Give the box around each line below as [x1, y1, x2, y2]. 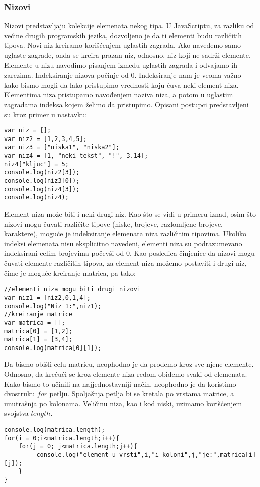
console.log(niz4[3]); [4, 185, 80, 193]
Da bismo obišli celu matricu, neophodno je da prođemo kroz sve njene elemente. [4, 359, 254, 369]
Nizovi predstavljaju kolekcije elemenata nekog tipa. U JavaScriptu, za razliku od [4, 20, 254, 31]
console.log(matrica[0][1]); [4, 344, 102, 352]
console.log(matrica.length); [4, 426, 105, 434]
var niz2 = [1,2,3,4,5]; [4, 135, 87, 143]
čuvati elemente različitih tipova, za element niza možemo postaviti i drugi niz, [4, 258, 247, 268]
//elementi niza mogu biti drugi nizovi [4, 286, 141, 293]
